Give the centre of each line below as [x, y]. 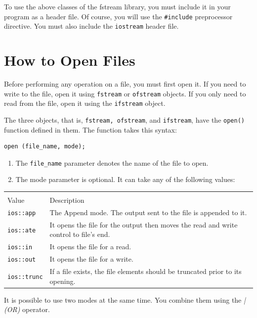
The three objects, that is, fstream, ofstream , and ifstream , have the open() [124, 119]
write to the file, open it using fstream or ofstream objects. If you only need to [125, 93]
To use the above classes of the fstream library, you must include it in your [117, 6]
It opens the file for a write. [91, 259]
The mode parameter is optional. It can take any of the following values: [125, 179]
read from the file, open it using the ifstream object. [85, 103]
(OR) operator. [27, 309]
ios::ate [22, 230]
